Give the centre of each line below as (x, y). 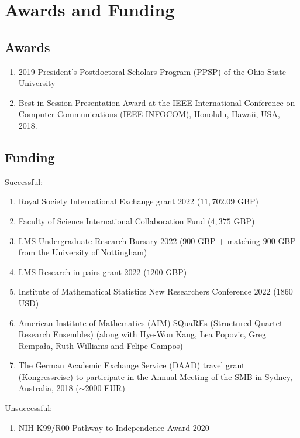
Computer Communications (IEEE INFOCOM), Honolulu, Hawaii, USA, (149, 114)
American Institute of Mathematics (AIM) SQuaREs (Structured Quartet (151, 322)
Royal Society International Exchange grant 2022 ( (109, 201)
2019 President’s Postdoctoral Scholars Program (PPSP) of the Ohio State (152, 71)
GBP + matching (229, 240)
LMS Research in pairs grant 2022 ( (82, 271)
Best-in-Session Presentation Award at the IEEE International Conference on (157, 102)
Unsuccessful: (29, 408)
